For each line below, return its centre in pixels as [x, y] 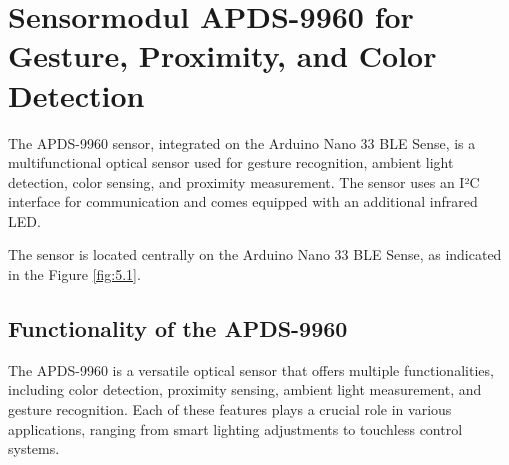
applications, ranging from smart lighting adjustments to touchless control [235, 428]
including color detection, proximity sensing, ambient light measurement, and [245, 389]
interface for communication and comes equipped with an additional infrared [243, 201]
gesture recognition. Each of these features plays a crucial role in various [230, 409]
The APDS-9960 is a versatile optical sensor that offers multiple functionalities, [251, 369]
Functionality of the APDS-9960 [178, 328]
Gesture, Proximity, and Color [222, 55]
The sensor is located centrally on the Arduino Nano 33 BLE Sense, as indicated [255, 254]
